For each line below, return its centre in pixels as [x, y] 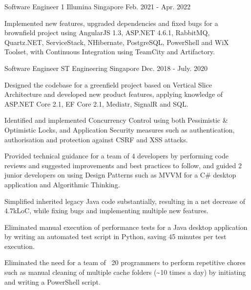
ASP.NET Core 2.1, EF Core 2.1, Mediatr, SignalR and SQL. [96, 103]
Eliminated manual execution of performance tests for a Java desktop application [126, 227]
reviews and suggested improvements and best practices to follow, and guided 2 [123, 165]
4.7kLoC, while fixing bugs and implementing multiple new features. [106, 211]
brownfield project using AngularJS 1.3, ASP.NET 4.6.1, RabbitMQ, [107, 33]
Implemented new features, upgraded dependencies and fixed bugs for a [111, 23]
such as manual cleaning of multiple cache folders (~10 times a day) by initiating [125, 272]
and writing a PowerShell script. [52, 281]
